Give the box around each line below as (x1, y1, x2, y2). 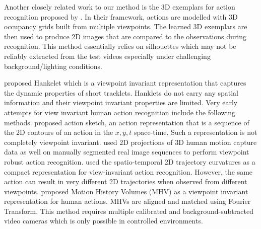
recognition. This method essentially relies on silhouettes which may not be (4, 41, 236, 51)
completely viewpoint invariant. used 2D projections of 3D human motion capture (4, 136, 257, 147)
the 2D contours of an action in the (4, 127, 113, 137)
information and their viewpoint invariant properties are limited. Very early (4, 97, 238, 108)
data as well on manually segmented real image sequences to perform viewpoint (4, 146, 249, 157)
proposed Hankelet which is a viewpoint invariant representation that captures (4, 78, 246, 88)
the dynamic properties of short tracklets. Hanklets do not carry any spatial (4, 87, 238, 98)
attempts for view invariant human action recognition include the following (4, 107, 236, 117)
